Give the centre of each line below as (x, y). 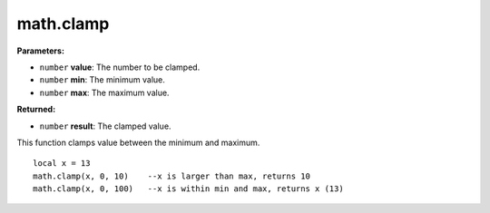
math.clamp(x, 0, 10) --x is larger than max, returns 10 (171, 176)
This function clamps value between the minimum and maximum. (138, 142)
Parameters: (41, 51)
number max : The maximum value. (104, 92)
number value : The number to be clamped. (120, 67)
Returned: (36, 110)
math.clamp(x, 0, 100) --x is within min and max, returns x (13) (188, 189)
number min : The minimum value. (102, 80)
